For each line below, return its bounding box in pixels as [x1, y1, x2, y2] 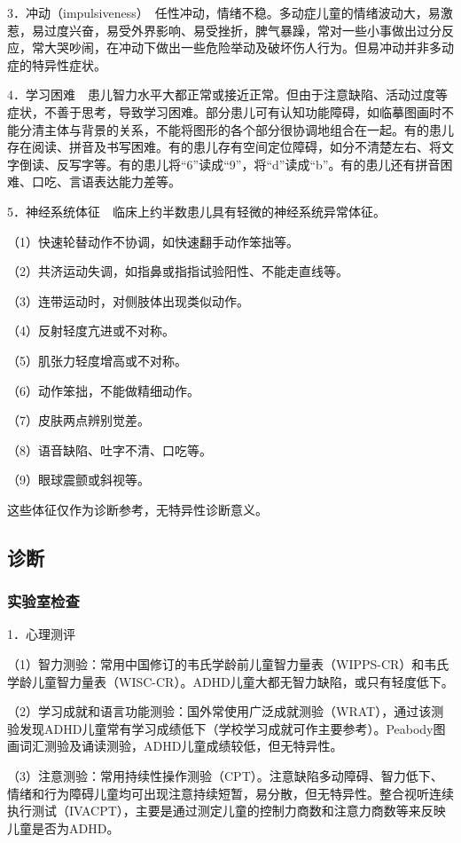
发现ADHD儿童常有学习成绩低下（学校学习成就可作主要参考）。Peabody [19, 719, 434, 737]
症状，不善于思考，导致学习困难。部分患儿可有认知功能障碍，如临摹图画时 [7, 102, 441, 121]
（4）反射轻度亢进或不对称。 [7, 321, 175, 340]
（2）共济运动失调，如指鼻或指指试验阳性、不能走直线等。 [7, 262, 348, 280]
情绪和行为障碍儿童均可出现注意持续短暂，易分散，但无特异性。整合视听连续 [7, 784, 454, 802]
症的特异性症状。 [7, 55, 106, 74]
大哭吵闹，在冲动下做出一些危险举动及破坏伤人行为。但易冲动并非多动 [43, 38, 454, 57]
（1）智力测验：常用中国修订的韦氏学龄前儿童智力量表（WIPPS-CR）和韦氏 [7, 655, 449, 674]
